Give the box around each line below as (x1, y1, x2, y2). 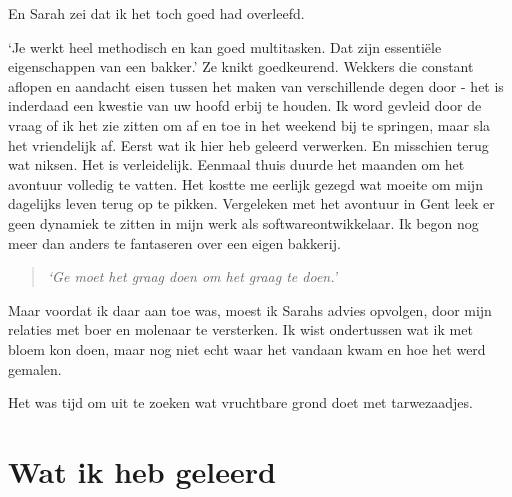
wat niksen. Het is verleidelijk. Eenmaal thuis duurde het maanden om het (8, 154, 465, 175)
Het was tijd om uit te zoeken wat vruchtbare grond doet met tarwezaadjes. (8, 392, 473, 413)
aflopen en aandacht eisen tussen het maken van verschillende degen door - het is (8, 75, 504, 96)
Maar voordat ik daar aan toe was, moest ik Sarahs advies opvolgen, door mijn (8, 299, 492, 320)
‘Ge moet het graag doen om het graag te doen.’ (47, 266, 338, 287)
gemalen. (8, 358, 62, 379)
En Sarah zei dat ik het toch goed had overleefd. (8, 3, 305, 23)
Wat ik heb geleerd (8, 450, 276, 491)
